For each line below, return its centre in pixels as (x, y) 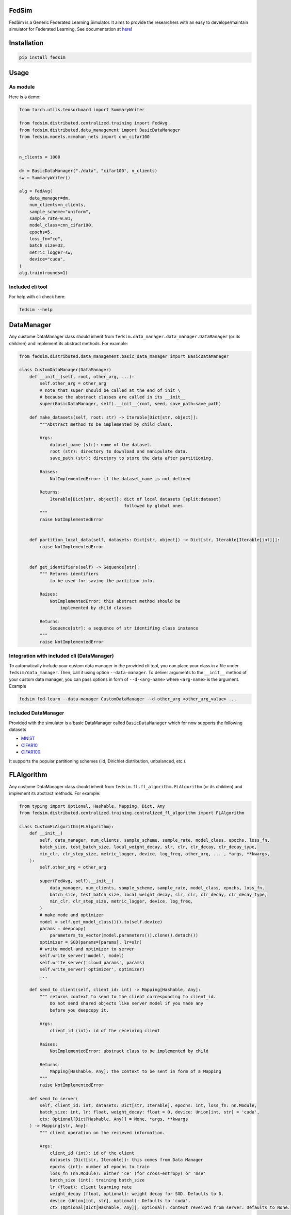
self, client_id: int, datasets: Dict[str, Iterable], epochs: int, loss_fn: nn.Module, (148, 1105)
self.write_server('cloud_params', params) (92, 963)
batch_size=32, (47, 246)
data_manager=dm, (50, 198)
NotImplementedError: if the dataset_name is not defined (120, 478)
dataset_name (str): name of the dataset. (101, 444)
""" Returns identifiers (69, 574)
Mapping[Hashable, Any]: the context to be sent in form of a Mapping (136, 1071)
